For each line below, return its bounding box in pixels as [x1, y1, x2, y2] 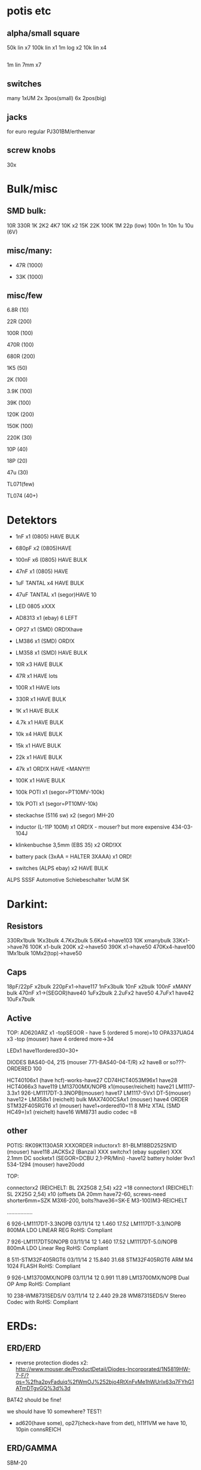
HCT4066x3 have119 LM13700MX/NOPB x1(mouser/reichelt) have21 [7, 1083, 175, 1091]
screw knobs [7, 145, 56, 155]
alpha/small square [7, 28, 80, 38]
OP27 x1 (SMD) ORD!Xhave [15, 626, 83, 633]
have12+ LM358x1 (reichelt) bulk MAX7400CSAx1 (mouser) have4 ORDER [7, 1096, 188, 1103]
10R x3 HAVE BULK [15, 661, 63, 668]
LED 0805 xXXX [15, 603, 56, 610]
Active [7, 1013, 32, 1023]
